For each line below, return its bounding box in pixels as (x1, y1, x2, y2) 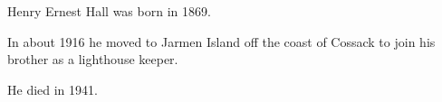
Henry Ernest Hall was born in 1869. (7, 2, 211, 20)
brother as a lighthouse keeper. (7, 50, 178, 69)
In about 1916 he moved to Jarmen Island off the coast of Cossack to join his (7, 32, 436, 51)
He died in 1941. (7, 79, 98, 98)
